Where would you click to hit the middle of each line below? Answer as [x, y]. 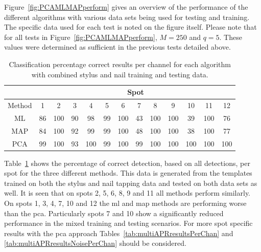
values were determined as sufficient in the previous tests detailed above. [117, 47]
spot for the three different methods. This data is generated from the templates [128, 173]
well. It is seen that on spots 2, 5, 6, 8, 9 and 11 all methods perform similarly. [127, 193]
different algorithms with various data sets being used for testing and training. [127, 17]
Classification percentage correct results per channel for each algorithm [120, 64]
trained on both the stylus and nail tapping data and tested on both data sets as [131, 183]
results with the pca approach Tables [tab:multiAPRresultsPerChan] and [119, 233]
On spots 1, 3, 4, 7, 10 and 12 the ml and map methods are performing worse [125, 203]
